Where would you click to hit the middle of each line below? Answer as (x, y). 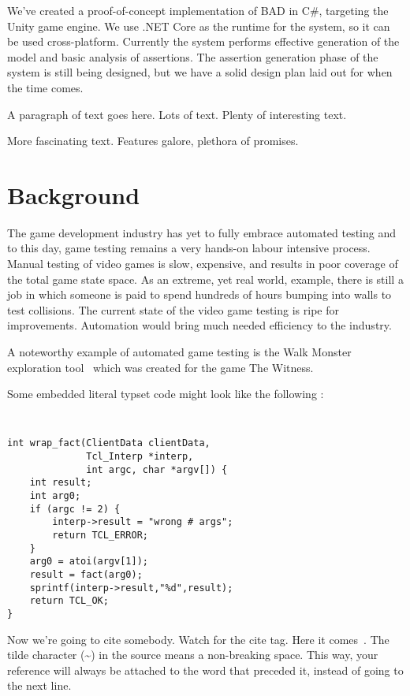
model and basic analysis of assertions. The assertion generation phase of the (193, 56)
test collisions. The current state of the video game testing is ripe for (173, 309)
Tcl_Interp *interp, (140, 457)
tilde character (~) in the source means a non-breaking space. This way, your (193, 655)
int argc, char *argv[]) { (157, 469)
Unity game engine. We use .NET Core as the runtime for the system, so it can (199, 26)
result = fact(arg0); (86, 575)
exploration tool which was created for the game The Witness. (160, 367)
